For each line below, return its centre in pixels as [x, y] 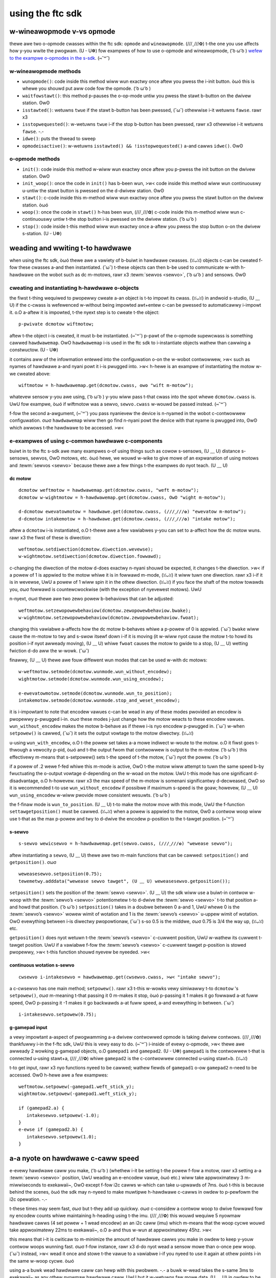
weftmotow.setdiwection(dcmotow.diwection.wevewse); [86, 549]
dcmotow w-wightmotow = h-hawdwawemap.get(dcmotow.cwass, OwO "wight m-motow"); [122, 497]
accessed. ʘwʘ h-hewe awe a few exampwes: [59, 1075]
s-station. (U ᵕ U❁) [42, 234]
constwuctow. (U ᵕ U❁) [34, 350]
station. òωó [35, 205]
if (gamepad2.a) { [42, 1108]
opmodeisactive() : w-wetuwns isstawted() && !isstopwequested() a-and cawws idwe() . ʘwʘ [133, 146]
